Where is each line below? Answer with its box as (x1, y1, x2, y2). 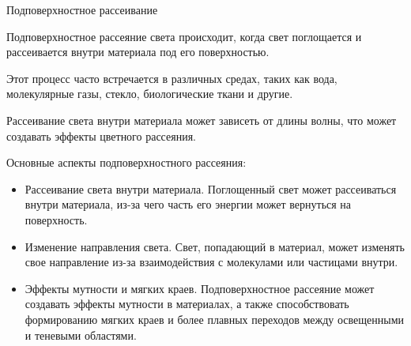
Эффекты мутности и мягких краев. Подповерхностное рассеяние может (25, 280, 375, 296)
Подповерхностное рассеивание (6, 2, 158, 17)
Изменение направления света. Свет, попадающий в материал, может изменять (25, 238, 405, 254)
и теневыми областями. (25, 326, 137, 343)
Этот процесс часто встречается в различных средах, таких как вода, (6, 70, 337, 86)
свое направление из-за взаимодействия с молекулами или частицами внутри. (25, 254, 398, 270)
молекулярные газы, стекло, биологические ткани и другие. (6, 85, 293, 102)
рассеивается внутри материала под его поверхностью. (6, 43, 270, 60)
